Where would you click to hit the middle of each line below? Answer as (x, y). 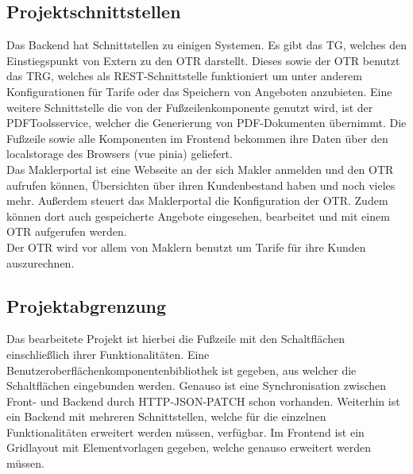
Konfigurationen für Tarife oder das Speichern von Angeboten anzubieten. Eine (199, 91)
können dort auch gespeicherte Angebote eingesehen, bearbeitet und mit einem (198, 216)
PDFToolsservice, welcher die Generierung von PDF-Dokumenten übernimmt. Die (206, 123)
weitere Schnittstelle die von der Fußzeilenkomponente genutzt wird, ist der (190, 107)
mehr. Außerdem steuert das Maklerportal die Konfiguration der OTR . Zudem (197, 200)
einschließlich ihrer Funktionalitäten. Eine (108, 354)
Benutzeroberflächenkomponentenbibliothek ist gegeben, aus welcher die (181, 370)
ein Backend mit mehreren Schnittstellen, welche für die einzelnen (166, 416)
